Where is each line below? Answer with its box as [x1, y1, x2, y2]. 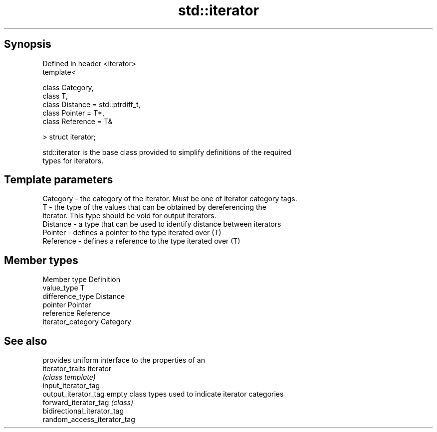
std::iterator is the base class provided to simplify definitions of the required [42, 147, 291, 156]
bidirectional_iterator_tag [42, 407, 124, 416]
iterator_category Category [42, 317, 131, 326]
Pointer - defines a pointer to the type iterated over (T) [42, 228, 221, 237]
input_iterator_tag [42, 381, 100, 390]
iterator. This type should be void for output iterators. [42, 211, 217, 220]
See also [4, 334, 47, 347]
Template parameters [4, 173, 113, 186]
